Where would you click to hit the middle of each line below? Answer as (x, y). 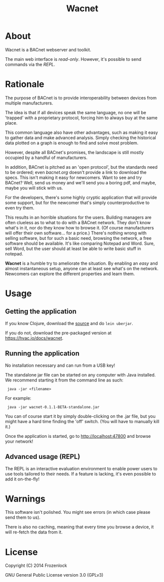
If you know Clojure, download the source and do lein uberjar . (69, 323)
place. (12, 123)
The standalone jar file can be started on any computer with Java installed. (80, 375)
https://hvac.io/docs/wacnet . (34, 338)
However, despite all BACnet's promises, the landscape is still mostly (74, 152)
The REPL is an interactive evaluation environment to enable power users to (81, 468)
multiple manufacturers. (29, 103)
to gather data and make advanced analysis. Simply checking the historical (81, 137)
